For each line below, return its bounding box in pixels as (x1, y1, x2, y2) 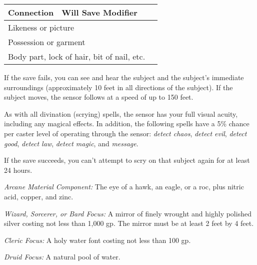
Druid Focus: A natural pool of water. (4, 251, 120, 262)
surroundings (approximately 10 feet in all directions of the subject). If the (4, 82, 233, 92)
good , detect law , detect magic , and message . (4, 138, 138, 148)
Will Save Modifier (61, 7, 137, 18)
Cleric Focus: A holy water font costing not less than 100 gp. (4, 234, 191, 245)
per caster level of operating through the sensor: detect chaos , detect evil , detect (4, 128, 247, 138)
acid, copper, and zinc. (4, 191, 73, 201)
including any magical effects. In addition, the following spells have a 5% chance (4, 118, 249, 129)
